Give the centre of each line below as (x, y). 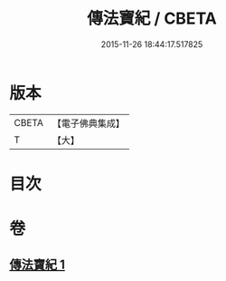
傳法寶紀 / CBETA (152, 19)
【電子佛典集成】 (88, 123)
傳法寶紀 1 (38, 265)
